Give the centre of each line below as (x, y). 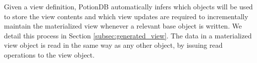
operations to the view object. (49, 54)
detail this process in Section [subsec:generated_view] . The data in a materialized (128, 35)
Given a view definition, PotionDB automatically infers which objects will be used (128, 6)
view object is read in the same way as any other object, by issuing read (113, 45)
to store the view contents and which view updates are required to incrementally (126, 16)
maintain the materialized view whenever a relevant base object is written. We (123, 26)
